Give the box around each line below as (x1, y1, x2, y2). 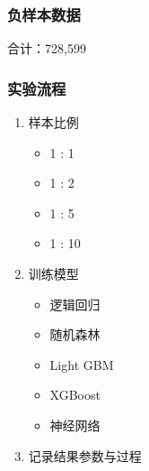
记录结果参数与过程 (28, 446, 142, 465)
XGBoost (49, 385, 101, 404)
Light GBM (49, 355, 114, 374)
